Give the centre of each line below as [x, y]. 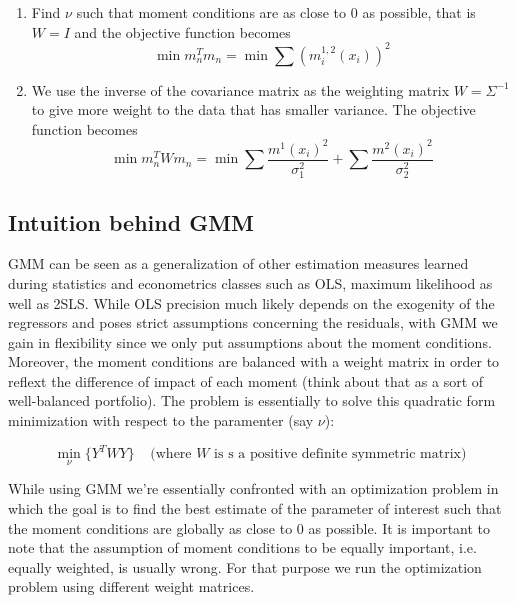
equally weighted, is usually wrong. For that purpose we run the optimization [245, 566]
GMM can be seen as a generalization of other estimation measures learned [238, 263]
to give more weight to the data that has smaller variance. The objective [253, 109]
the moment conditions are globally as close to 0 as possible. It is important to [249, 527]
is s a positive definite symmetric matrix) [340, 454]
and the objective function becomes [182, 31]
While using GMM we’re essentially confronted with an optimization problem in [253, 488]
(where [171, 454]
